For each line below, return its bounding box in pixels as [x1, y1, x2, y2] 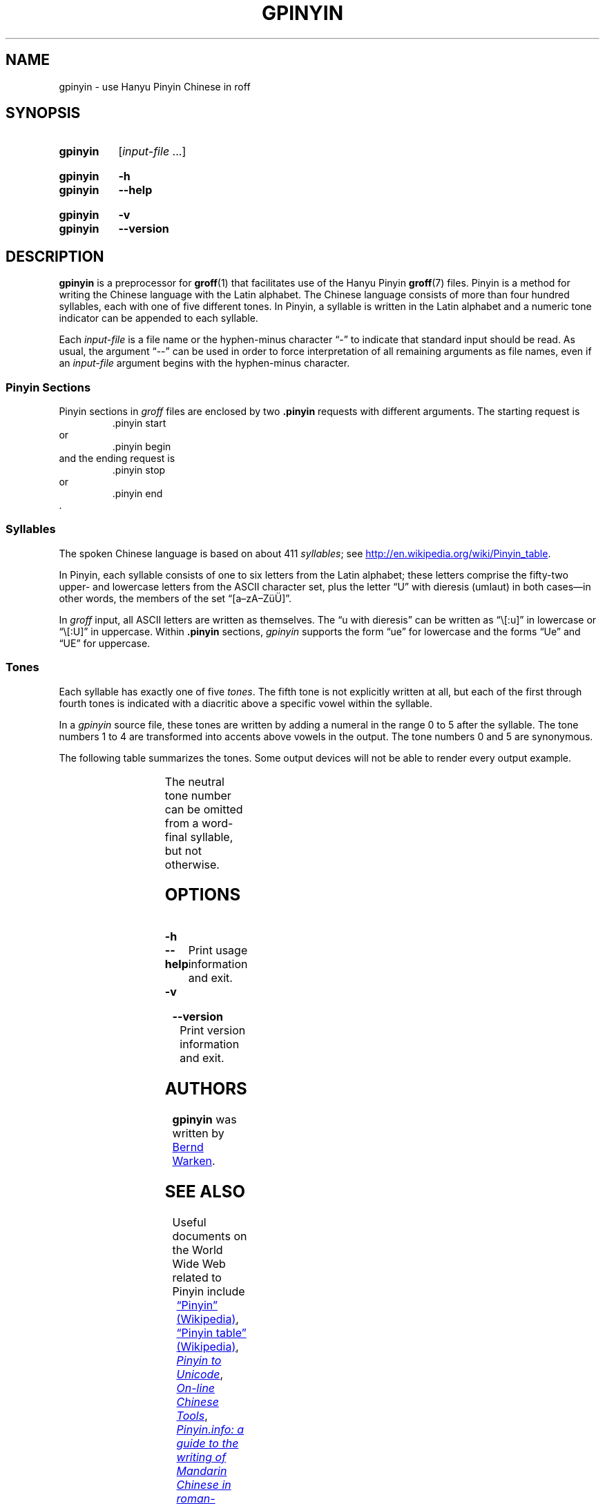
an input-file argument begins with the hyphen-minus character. [59, 357, 350, 369]
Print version [180, 1023, 246, 1038]
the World [172, 1242, 223, 1257]
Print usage [188, 943, 248, 958]
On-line [176, 1380, 215, 1395]
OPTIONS [164, 885, 241, 905]
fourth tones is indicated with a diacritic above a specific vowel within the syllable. [59, 697, 433, 709]
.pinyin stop [112, 464, 166, 476]
